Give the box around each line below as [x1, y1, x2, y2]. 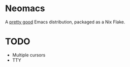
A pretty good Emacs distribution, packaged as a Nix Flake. [5, 19, 126, 25]
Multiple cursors [12, 52, 46, 58]
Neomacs [5, 3, 45, 14]
